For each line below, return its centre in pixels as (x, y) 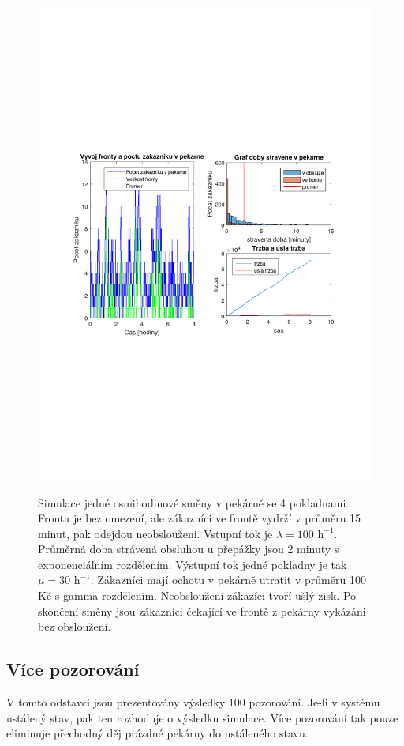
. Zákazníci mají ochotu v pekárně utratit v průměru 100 (228, 580)
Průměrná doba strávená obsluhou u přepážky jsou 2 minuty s (189, 549)
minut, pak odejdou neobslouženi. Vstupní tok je (155, 533)
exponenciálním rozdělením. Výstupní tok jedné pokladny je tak (193, 564)
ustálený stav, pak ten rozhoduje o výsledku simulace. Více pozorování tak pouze (202, 717)
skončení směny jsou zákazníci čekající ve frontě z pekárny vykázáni (202, 610)
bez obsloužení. (75, 626)
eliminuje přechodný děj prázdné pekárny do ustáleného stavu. (157, 733)
